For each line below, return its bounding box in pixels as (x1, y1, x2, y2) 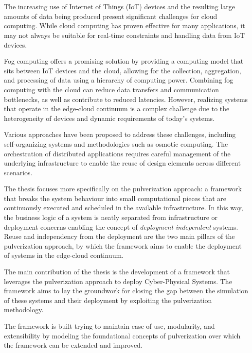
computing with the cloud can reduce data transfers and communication (4, 84, 219, 94)
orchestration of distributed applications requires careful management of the (4, 148, 231, 158)
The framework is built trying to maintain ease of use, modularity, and (4, 321, 215, 331)
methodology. (4, 304, 44, 315)
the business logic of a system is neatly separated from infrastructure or (4, 212, 218, 222)
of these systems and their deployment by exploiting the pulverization (4, 295, 212, 305)
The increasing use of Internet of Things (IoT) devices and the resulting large (4, 1, 235, 12)
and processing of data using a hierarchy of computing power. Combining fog (4, 75, 234, 85)
